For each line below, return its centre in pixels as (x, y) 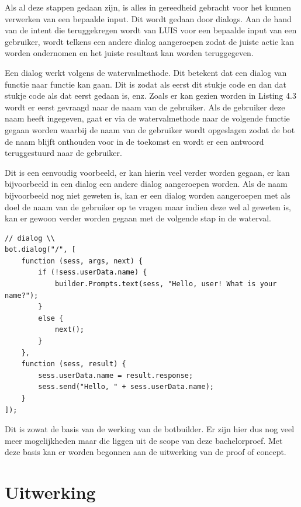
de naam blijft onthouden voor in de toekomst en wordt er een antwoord (134, 141)
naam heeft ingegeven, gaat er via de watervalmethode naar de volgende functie (147, 118)
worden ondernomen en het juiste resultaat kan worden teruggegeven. (129, 53)
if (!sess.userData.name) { (93, 272)
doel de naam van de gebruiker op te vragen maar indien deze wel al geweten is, (148, 206)
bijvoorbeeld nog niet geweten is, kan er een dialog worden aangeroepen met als (148, 195)
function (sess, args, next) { (82, 261)
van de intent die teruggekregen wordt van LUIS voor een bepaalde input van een (151, 30)
